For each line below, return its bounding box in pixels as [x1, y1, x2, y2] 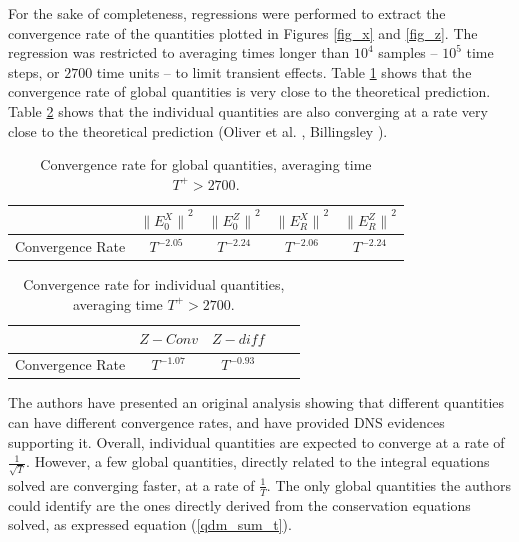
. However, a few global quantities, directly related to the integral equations [26, 451, 490, 472]
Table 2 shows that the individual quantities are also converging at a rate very [8, 100, 488, 121]
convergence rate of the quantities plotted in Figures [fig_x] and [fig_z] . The [8, 22, 478, 43]
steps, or [8, 61, 60, 82]
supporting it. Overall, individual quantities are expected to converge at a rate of [8, 431, 505, 452]
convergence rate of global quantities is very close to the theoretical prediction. [8, 81, 491, 102]
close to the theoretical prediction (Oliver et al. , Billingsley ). [8, 120, 388, 141]
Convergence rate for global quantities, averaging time [40, 154, 372, 175]
